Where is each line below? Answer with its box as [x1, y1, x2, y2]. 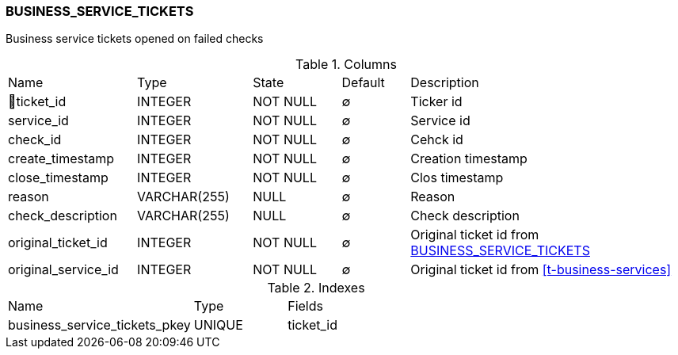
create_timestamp [8, 151, 115, 167]
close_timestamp [8, 170, 109, 186]
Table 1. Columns [295, 56, 397, 73]
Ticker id [410, 94, 463, 110]
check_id [8, 132, 62, 148]
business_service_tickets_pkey [8, 317, 191, 334]
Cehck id [410, 132, 463, 148]
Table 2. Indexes [267, 280, 365, 296]
